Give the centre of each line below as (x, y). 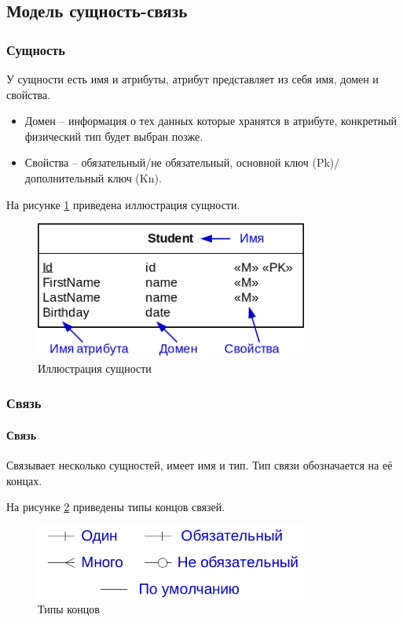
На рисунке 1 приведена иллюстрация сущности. (123, 204)
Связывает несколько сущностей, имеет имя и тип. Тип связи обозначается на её (200, 465)
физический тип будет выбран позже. (114, 136)
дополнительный (64, 177)
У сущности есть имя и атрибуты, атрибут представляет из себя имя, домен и (192, 79)
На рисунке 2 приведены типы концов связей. (116, 507)
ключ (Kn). (134, 177)
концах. (24, 480)
